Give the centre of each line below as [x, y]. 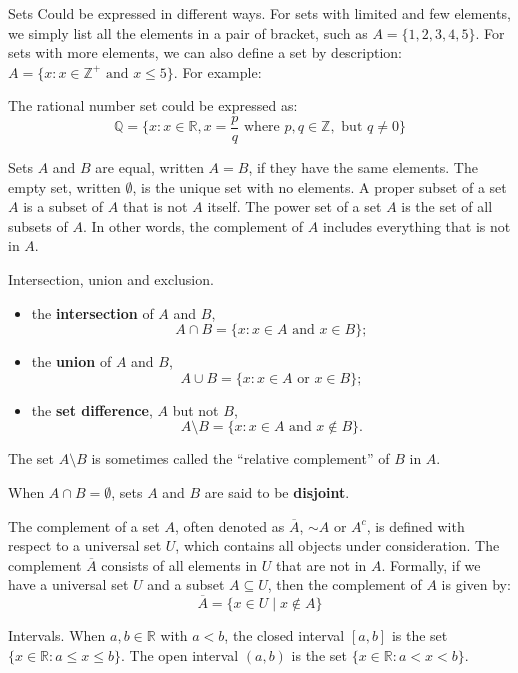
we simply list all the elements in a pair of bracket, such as [188, 32]
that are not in [321, 564]
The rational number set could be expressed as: [153, 105]
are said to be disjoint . [277, 491]
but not [195, 409]
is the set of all [447, 206]
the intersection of [92, 312]
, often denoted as [229, 525]
